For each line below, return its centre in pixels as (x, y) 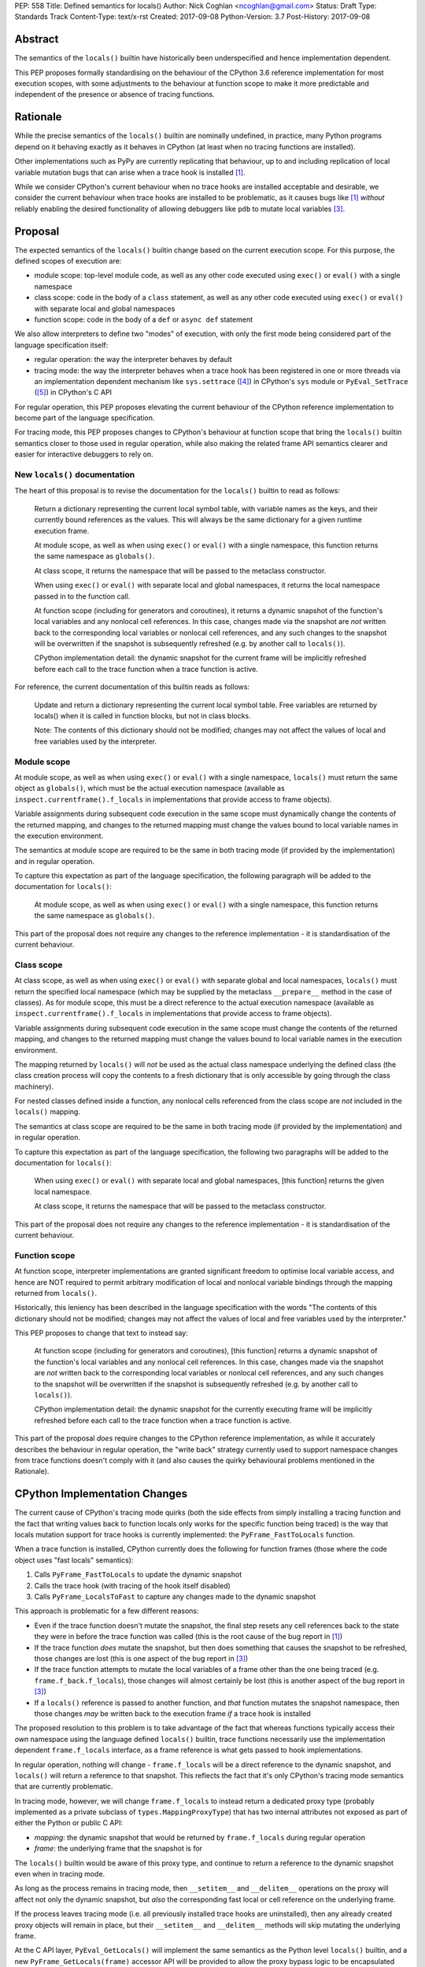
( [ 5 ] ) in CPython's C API (73, 393)
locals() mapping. (47, 1112)
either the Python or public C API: (69, 1823)
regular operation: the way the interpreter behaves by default (133, 360)
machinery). (34, 1087)
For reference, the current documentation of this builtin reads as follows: (132, 687)
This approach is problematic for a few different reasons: (107, 1611)
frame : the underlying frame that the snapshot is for (118, 1848)
